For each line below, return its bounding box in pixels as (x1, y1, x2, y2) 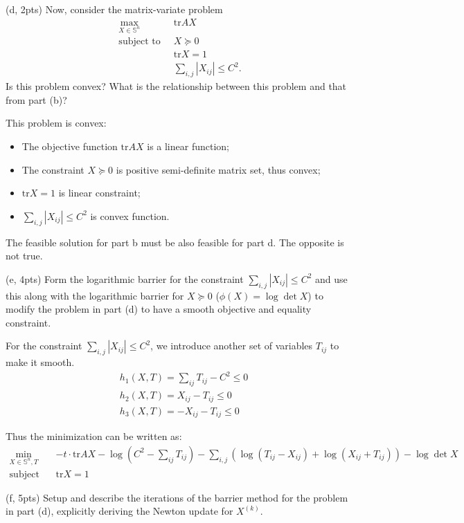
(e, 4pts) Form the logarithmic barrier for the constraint (6, 271, 244, 286)
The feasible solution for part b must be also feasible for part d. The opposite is (6, 235, 344, 249)
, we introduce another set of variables (150, 338, 313, 353)
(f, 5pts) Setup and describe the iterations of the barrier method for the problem (6, 490, 348, 504)
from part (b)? (6, 92, 67, 107)
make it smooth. (6, 355, 75, 369)
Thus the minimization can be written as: (6, 429, 182, 443)
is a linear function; (147, 139, 229, 154)
